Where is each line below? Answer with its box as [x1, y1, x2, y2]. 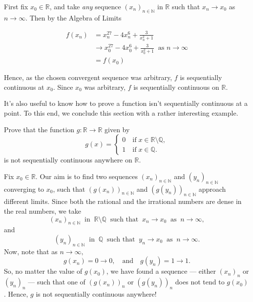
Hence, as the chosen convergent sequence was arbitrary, [4, 72, 172, 82]
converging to [4, 183, 44, 194]
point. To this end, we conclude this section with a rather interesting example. [4, 108, 238, 118]
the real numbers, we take [4, 206, 82, 216]
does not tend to [175, 277, 225, 287]
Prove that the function [4, 124, 75, 134]
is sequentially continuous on [133, 81, 219, 92]
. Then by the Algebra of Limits [25, 12, 122, 22]
